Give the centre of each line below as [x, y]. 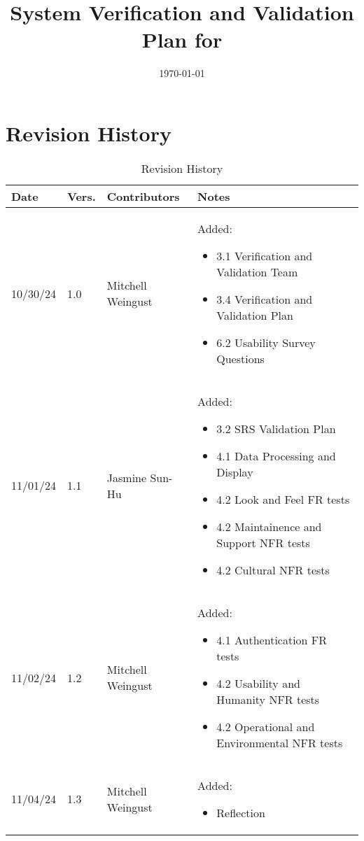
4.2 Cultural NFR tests [273, 570]
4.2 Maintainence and [269, 526]
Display [235, 472]
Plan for [182, 40]
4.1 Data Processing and [276, 455]
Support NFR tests [263, 542]
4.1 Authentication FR [272, 639]
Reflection [241, 812]
